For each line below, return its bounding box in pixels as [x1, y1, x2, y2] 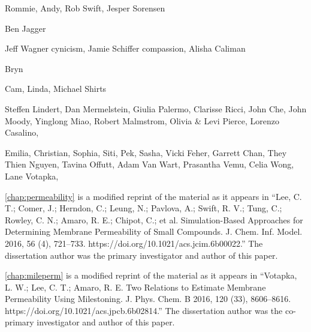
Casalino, [5, 126, 39, 139]
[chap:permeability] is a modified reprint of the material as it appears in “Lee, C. [5, 190, 302, 202]
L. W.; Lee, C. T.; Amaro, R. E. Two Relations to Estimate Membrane [5, 280, 266, 293]
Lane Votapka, [5, 169, 59, 182]
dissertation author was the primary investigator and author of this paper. [5, 249, 278, 261]
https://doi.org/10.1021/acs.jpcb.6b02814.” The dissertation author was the [5, 304, 283, 316]
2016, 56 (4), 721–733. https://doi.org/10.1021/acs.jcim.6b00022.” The [5, 237, 263, 249]
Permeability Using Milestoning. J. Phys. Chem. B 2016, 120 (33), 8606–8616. [5, 292, 291, 305]
